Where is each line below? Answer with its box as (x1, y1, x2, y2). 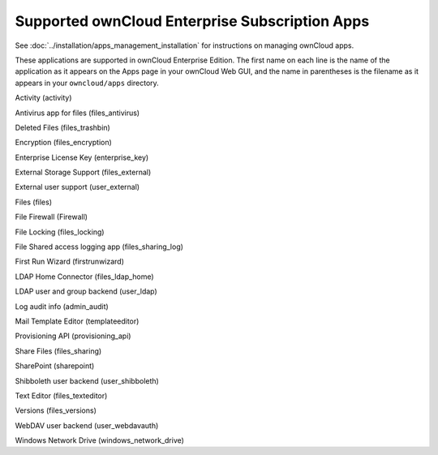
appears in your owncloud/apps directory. (15, 78, 160, 88)
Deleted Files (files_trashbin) (15, 122, 111, 132)
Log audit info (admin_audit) (15, 301, 109, 311)
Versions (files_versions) (15, 406, 97, 415)
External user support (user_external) (15, 182, 140, 192)
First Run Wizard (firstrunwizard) (15, 256, 125, 267)
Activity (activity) (15, 93, 72, 103)
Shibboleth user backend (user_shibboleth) (15, 376, 160, 385)
